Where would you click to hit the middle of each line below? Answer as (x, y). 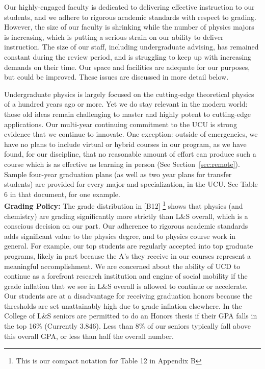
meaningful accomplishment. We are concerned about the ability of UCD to (122, 266)
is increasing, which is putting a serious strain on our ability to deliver (114, 36)
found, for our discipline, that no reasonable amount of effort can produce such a (130, 154)
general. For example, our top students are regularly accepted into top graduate (129, 246)
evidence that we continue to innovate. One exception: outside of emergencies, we (131, 134)
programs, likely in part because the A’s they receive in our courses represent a (128, 255)
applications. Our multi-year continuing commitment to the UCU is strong (121, 124)
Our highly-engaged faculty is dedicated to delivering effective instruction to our (129, 7)
